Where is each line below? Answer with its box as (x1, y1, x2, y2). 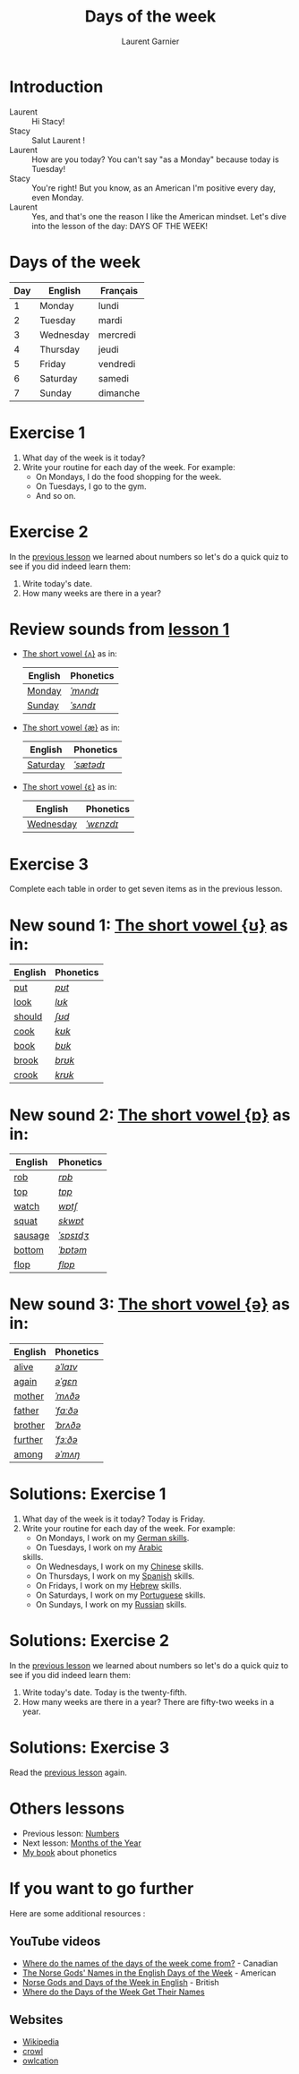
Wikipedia (21, 2035, 60, 2047)
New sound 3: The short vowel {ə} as (9, 1294, 291, 1315)
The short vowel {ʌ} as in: (21, 648, 118, 659)
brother (13, 1419, 46, 1432)
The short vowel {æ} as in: (21, 723, 121, 733)
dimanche (98, 387, 141, 399)
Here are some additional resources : (9, 1907, 146, 1918)
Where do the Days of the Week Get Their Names (21, 1986, 205, 1997)
